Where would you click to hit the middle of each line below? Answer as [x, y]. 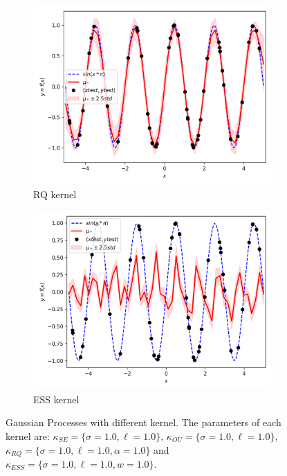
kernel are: [28, 435]
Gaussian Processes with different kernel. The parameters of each [143, 422]
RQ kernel [55, 194]
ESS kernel [56, 399]
